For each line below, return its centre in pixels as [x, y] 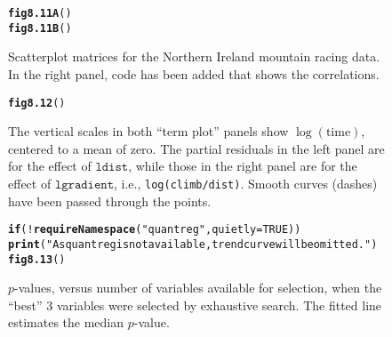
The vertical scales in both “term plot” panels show [148, 131]
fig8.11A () [40, 13]
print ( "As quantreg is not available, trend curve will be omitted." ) [193, 244]
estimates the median [66, 322]
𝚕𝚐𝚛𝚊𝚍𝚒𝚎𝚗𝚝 [84, 185]
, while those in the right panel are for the [243, 166]
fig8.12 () [37, 103]
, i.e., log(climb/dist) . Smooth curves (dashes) [246, 183]
